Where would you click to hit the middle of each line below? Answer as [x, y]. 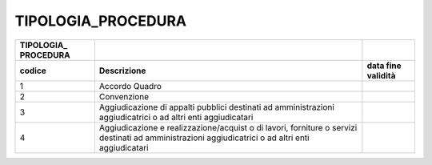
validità [381, 75]
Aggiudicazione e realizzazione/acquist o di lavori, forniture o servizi [228, 127]
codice [33, 70]
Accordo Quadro [130, 86]
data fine [384, 66]
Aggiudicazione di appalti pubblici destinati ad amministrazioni [217, 107]
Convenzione [124, 96]
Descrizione [122, 70]
